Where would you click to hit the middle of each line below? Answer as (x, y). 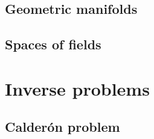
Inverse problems (77, 88)
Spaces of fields (53, 44)
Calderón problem (63, 127)
